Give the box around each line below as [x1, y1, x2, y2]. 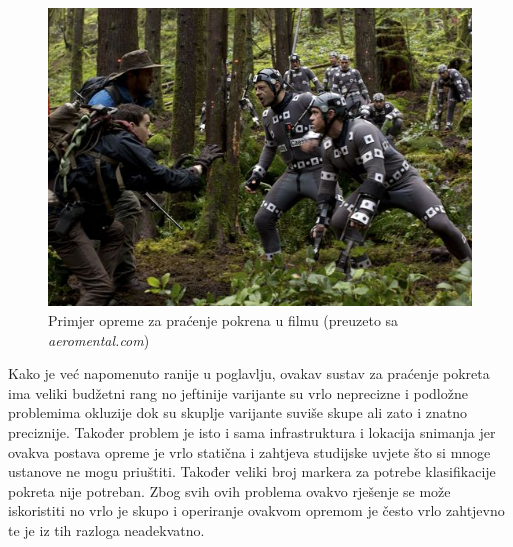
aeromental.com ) [48, 329, 150, 350]
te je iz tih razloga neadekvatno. [8, 519, 205, 540]
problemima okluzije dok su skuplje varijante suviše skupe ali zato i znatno [8, 402, 467, 423]
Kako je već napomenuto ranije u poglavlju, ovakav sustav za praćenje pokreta [8, 363, 490, 384]
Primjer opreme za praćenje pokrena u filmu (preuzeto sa [48, 309, 399, 330]
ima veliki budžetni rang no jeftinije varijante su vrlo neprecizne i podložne [8, 382, 468, 403]
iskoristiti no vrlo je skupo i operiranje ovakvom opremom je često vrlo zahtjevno [8, 500, 505, 521]
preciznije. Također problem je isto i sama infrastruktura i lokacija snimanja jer [8, 421, 496, 442]
